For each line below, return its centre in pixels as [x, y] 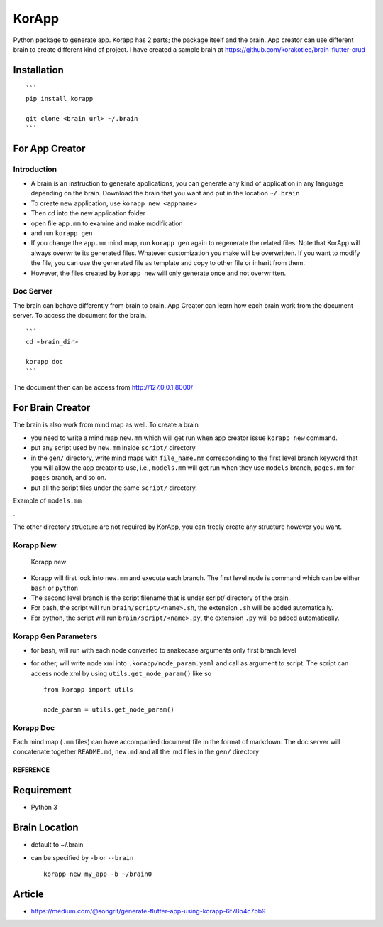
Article [28, 894]
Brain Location [46, 828]
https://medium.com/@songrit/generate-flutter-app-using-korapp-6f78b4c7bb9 [148, 911]
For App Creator [49, 148]
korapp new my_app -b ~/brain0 [98, 874]
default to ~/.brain [57, 845]
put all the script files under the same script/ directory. [114, 488]
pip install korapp [60, 98]
